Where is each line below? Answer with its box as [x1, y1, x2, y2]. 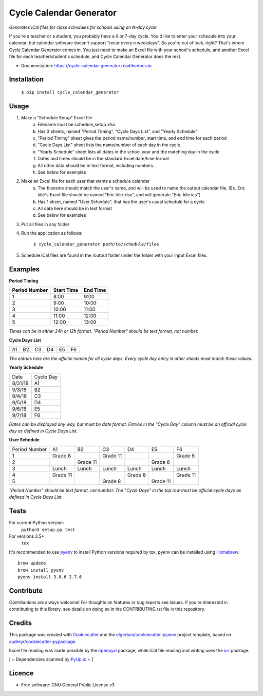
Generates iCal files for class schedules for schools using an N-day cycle [9, 24, 157, 30]
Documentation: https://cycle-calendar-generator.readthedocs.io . [21, 62, 153, 68]
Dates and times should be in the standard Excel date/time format [38, 156, 169, 162]
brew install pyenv [18, 567, 64, 573]
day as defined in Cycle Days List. [9, 428, 78, 434]
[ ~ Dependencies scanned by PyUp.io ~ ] [9, 657, 94, 662]
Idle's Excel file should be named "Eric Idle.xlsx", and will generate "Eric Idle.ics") [38, 192, 201, 198]
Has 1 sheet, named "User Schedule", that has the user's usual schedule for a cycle [38, 199, 205, 205]
